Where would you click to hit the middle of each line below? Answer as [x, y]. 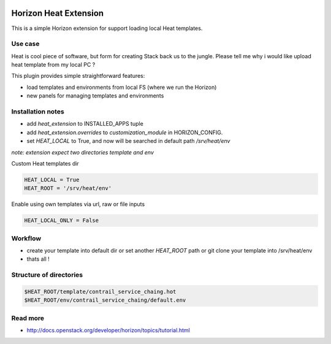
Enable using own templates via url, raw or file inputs [78, 204]
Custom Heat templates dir [45, 163]
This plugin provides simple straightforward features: [78, 76]
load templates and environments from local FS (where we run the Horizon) [122, 87]
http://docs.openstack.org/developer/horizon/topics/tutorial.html [108, 331]
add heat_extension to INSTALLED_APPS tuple [85, 124]
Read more [28, 318]
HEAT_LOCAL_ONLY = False [62, 220]
